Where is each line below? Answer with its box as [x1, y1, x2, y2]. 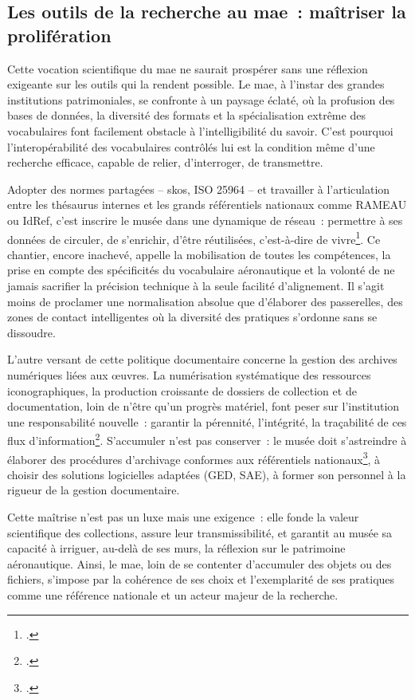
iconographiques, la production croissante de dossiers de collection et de [7, 382, 357, 399]
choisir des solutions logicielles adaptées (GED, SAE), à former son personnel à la [7, 466, 406, 482]
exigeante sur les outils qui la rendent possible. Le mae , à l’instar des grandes [7, 76, 385, 92]
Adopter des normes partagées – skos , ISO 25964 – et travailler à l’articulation [7, 180, 390, 197]
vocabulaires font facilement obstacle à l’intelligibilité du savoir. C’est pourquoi [7, 122, 393, 139]
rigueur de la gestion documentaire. [7, 482, 180, 498]
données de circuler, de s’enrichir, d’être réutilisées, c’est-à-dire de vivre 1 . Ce [7, 228, 381, 247]
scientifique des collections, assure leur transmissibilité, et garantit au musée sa [7, 524, 393, 541]
